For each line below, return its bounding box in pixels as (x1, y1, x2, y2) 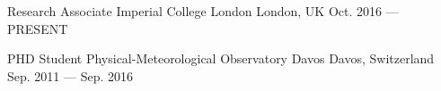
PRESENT (7, 19, 68, 37)
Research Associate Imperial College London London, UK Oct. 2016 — (7, 2, 399, 20)
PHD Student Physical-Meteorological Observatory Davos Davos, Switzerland (7, 49, 435, 68)
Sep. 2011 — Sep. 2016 (7, 66, 133, 85)
